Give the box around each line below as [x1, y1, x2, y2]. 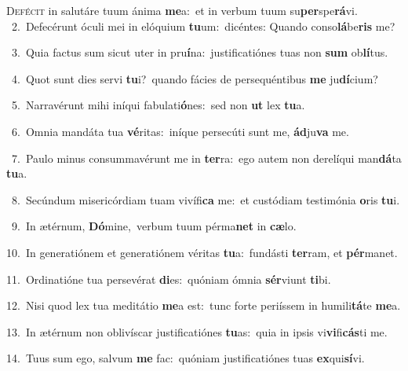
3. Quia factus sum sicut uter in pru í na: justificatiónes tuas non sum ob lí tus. [11, 44, 388, 61]
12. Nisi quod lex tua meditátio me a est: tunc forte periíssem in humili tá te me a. [6, 297, 401, 314]
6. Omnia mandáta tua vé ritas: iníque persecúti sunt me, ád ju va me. [11, 123, 349, 139]
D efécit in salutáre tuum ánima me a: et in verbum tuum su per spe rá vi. [6, 2, 358, 18]
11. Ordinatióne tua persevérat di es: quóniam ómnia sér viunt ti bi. [6, 270, 331, 287]
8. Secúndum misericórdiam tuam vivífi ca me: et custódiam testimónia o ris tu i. [11, 191, 400, 208]
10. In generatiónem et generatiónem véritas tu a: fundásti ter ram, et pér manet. [6, 244, 398, 260]
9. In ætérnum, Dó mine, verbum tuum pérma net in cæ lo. [11, 218, 297, 234]
